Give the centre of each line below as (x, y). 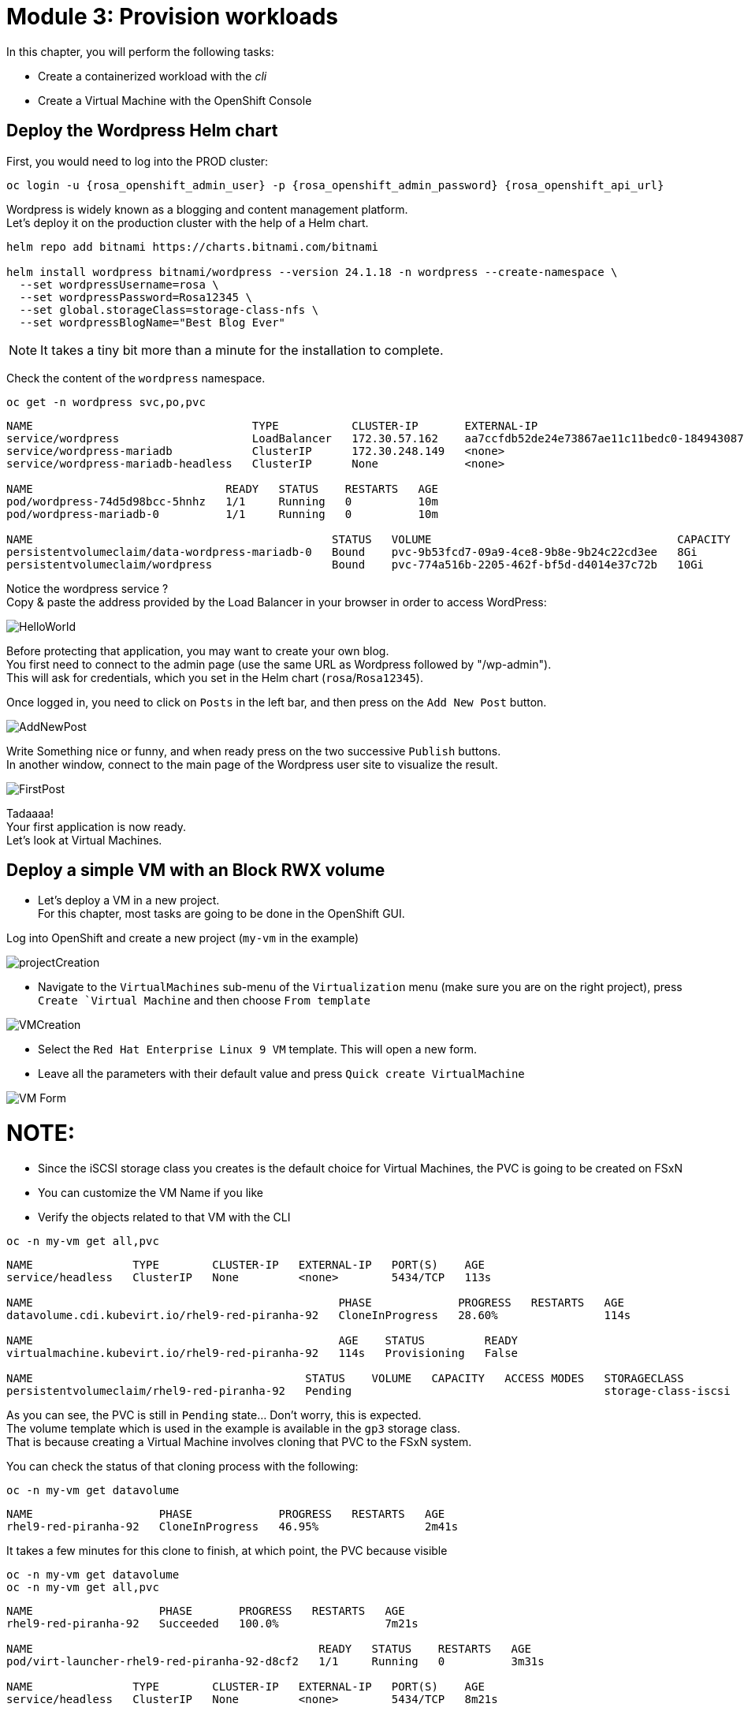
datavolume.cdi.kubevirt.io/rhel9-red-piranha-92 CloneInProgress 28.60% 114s (319, 1315)
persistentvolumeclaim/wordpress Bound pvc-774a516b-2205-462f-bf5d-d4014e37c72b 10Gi (355, 564)
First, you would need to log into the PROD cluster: (138, 161)
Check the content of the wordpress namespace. (136, 378)
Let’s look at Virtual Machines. (84, 840)
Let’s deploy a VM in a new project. (129, 900)
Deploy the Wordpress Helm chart (142, 131)
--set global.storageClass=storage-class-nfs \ (169, 309)
